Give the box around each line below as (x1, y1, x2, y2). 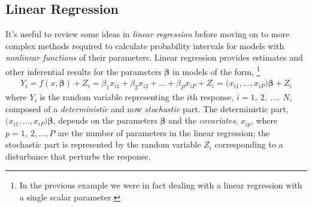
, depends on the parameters (53, 114, 157, 127)
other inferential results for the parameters (5, 65, 162, 77)
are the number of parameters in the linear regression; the (57, 126, 270, 139)
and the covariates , (168, 114, 238, 127)
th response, (189, 91, 234, 103)
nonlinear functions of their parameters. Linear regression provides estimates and (5, 51, 303, 64)
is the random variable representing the (40, 91, 184, 103)
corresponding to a (214, 138, 283, 151)
